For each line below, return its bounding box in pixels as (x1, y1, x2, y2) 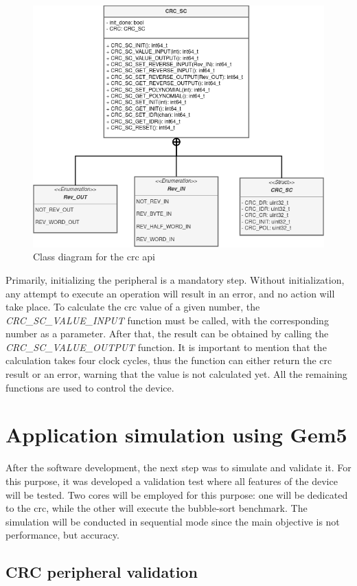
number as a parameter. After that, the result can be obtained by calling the (5, 326, 329, 341)
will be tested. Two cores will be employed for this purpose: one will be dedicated (5, 487, 348, 502)
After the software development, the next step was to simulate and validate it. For (5, 460, 352, 475)
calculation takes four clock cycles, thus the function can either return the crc (5, 353, 332, 368)
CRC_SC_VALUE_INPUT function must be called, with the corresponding (5, 313, 329, 327)
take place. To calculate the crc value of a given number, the (5, 300, 260, 314)
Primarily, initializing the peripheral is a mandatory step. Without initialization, (5, 272, 345, 286)
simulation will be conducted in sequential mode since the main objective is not (5, 514, 340, 528)
